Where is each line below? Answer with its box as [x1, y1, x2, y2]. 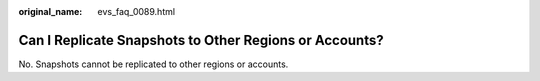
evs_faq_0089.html [97, 6, 175, 17]
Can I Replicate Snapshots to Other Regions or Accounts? [18, 31, 384, 49]
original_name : [18, 6, 83, 17]
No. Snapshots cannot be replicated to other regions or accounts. [18, 58, 289, 70]
